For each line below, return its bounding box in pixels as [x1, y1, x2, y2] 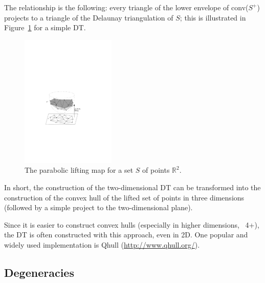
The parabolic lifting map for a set [25, 165, 134, 175]
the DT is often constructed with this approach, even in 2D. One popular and [4, 229, 248, 240]
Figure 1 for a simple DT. [4, 22, 86, 33]
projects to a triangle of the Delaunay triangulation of [4, 12, 173, 23]
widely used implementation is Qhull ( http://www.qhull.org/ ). [4, 239, 200, 250]
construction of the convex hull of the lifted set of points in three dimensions [4, 192, 245, 203]
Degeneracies [4, 264, 74, 280]
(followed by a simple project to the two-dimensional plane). [4, 202, 193, 213]
